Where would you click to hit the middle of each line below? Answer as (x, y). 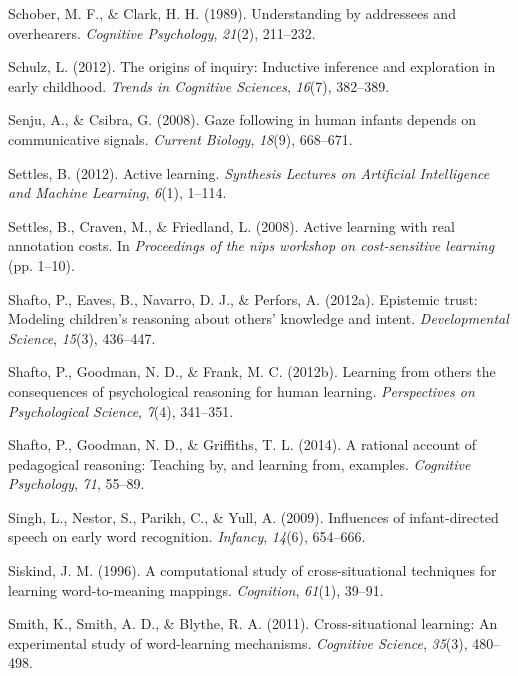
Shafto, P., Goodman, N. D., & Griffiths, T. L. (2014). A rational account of (242, 444)
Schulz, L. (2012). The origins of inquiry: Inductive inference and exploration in (252, 66)
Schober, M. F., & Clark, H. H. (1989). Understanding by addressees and (232, 13)
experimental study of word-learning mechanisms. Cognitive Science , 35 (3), (238, 642)
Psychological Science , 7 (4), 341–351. (121, 410)
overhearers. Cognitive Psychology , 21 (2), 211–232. (162, 32)
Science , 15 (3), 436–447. (82, 337)
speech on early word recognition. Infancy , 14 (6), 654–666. (187, 536)
